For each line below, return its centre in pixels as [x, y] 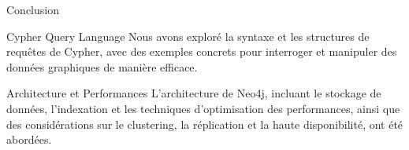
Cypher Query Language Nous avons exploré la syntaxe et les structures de [188, 36]
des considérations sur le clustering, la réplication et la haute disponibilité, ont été [205, 124]
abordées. [29, 139]
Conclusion [33, 9]
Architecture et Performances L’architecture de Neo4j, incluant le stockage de [194, 93]
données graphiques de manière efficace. [102, 66]
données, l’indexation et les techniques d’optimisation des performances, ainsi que [203, 108]
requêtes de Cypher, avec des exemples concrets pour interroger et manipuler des [202, 51]
